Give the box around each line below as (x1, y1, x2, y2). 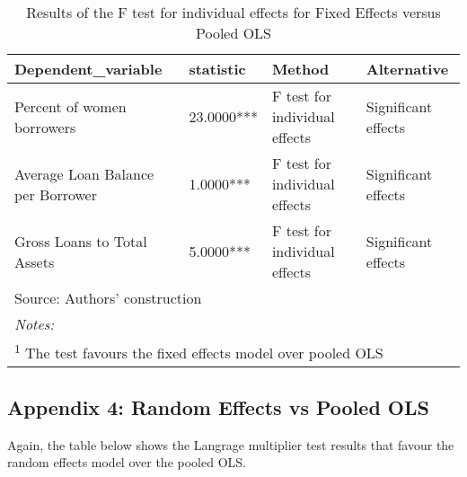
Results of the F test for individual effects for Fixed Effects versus (26, 2, 441, 22)
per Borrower (14, 183, 97, 205)
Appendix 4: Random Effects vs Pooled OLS (7, 393, 429, 420)
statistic (189, 58, 246, 79)
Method (271, 58, 330, 79)
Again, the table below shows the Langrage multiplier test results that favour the (7, 435, 454, 454)
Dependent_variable (14, 58, 163, 79)
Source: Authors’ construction (14, 287, 202, 308)
